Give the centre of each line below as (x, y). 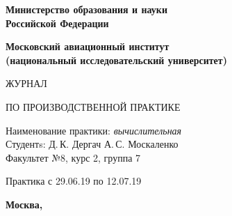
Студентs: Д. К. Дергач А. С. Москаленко (92, 144)
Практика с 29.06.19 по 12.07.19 (74, 181)
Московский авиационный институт (88, 46)
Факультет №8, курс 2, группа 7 (73, 157)
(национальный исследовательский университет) (116, 60)
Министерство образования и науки (86, 9)
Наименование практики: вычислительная (94, 130)
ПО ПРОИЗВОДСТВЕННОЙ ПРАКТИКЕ (93, 106)
